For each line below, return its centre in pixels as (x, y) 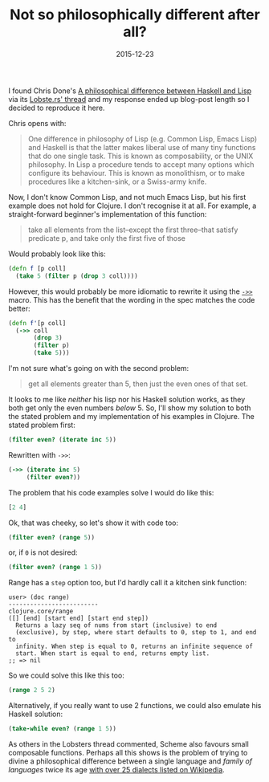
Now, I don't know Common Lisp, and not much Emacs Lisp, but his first (127, 197)
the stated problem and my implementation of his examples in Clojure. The (131, 417)
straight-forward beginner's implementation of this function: (108, 214)
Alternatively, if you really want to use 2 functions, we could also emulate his (135, 706)
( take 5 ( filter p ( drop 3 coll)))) (77, 276)
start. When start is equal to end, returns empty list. (113, 654)
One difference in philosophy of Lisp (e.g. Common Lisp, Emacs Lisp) (143, 139)
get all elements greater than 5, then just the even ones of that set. (138, 384)
